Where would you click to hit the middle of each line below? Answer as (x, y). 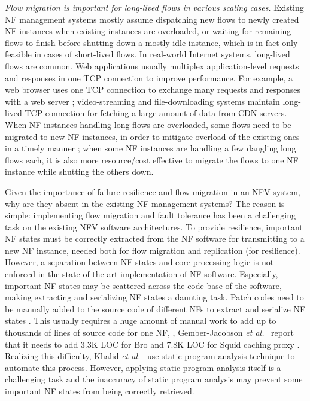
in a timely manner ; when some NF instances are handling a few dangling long (151, 148)
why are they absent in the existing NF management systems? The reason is (145, 203)
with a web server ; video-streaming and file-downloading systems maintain (142, 101)
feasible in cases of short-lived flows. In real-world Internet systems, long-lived (148, 54)
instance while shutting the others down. (79, 171)
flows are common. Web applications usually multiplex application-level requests (152, 66)
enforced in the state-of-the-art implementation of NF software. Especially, (142, 274)
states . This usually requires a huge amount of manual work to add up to (141, 321)
